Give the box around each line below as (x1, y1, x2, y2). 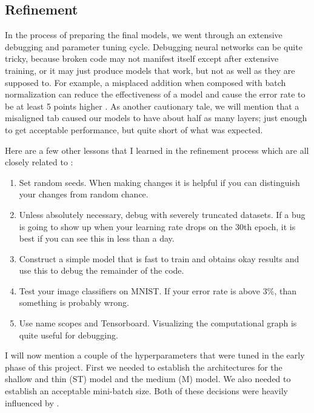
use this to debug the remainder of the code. (19, 264, 184, 277)
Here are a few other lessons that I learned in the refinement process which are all (5, 144, 309, 156)
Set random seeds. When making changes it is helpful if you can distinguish (19, 176, 300, 188)
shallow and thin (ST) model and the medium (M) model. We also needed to (5, 372, 291, 385)
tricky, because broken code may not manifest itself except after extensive (5, 52, 279, 65)
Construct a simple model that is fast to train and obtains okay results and (19, 252, 299, 265)
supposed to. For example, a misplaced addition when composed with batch (5, 76, 286, 88)
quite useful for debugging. (19, 328, 118, 341)
